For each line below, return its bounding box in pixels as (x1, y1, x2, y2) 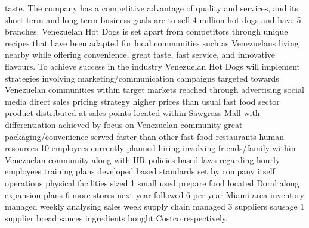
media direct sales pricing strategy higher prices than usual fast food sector (5, 95, 280, 107)
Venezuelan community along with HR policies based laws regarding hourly (5, 153, 280, 165)
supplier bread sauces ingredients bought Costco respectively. (5, 211, 228, 224)
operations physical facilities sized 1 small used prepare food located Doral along (5, 176, 299, 189)
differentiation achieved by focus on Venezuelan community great (5, 118, 243, 130)
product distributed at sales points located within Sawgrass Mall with (5, 107, 260, 119)
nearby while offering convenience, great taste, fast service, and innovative (5, 48, 276, 61)
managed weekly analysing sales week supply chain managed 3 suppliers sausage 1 (5, 200, 305, 213)
